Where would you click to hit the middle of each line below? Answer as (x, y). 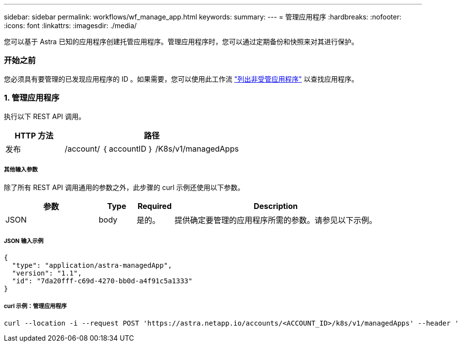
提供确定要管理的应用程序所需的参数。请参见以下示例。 (276, 220)
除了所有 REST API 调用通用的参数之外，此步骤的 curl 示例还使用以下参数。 (124, 188)
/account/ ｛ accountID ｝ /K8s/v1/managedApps (151, 148)
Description (276, 206)
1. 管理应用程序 (32, 98)
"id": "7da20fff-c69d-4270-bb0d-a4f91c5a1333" (102, 281)
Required (155, 206)
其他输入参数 (21, 169)
